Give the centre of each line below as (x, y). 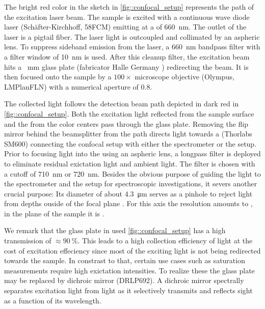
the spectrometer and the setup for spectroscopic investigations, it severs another (131, 184)
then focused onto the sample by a (58, 77)
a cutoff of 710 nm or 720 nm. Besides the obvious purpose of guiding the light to (132, 173)
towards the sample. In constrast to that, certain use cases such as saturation (125, 260)
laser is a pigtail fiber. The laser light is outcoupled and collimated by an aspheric (132, 36)
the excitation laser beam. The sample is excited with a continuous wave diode (127, 17)
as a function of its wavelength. (53, 300)
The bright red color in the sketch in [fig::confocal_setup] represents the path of (129, 7)
